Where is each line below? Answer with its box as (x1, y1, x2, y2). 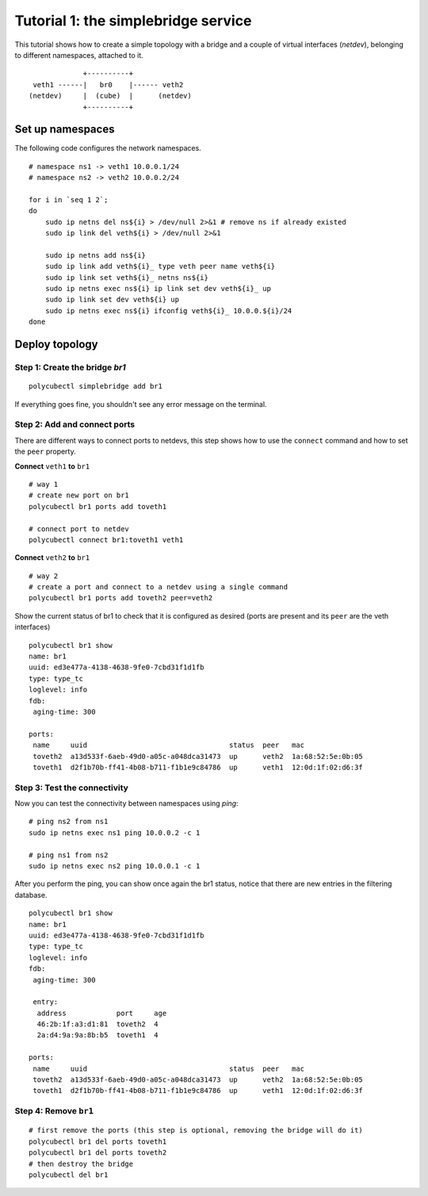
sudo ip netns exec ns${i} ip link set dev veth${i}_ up (44, 284, 271, 293)
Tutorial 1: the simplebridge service (14, 12, 252, 29)
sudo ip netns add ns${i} (44, 251, 147, 259)
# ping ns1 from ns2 (29, 850, 109, 860)
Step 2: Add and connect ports (14, 419, 135, 430)
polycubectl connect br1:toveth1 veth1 (29, 535, 184, 544)
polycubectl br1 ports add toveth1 (29, 502, 167, 511)
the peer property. (14, 447, 76, 456)
